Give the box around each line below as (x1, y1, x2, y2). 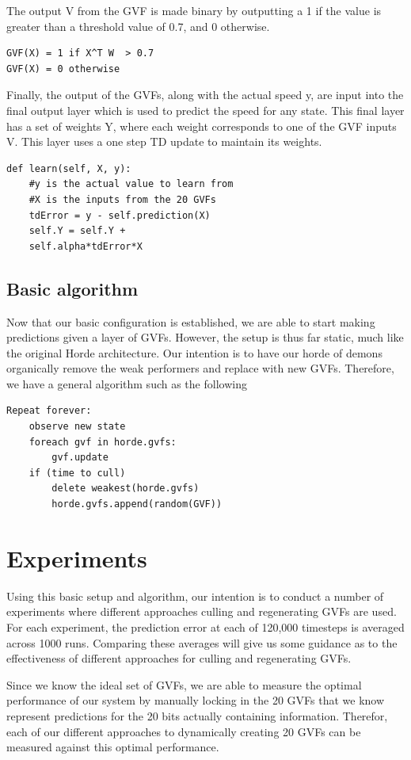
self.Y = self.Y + (29, 225, 126, 237)
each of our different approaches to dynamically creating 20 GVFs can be (6, 723, 361, 739)
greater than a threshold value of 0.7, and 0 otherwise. (6, 17, 270, 34)
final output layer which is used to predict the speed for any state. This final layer (6, 101, 405, 118)
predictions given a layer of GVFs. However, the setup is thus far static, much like (6, 329, 404, 346)
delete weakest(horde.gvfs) (51, 483, 200, 495)
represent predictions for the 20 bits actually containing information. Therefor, (6, 707, 388, 724)
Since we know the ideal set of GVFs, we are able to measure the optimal (6, 676, 362, 693)
